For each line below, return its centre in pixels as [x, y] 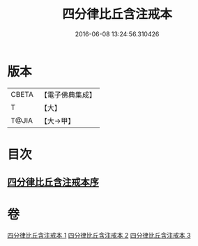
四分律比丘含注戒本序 [53, 182]
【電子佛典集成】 [68, 95]
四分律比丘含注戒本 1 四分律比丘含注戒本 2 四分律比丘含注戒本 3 [99, 236]
